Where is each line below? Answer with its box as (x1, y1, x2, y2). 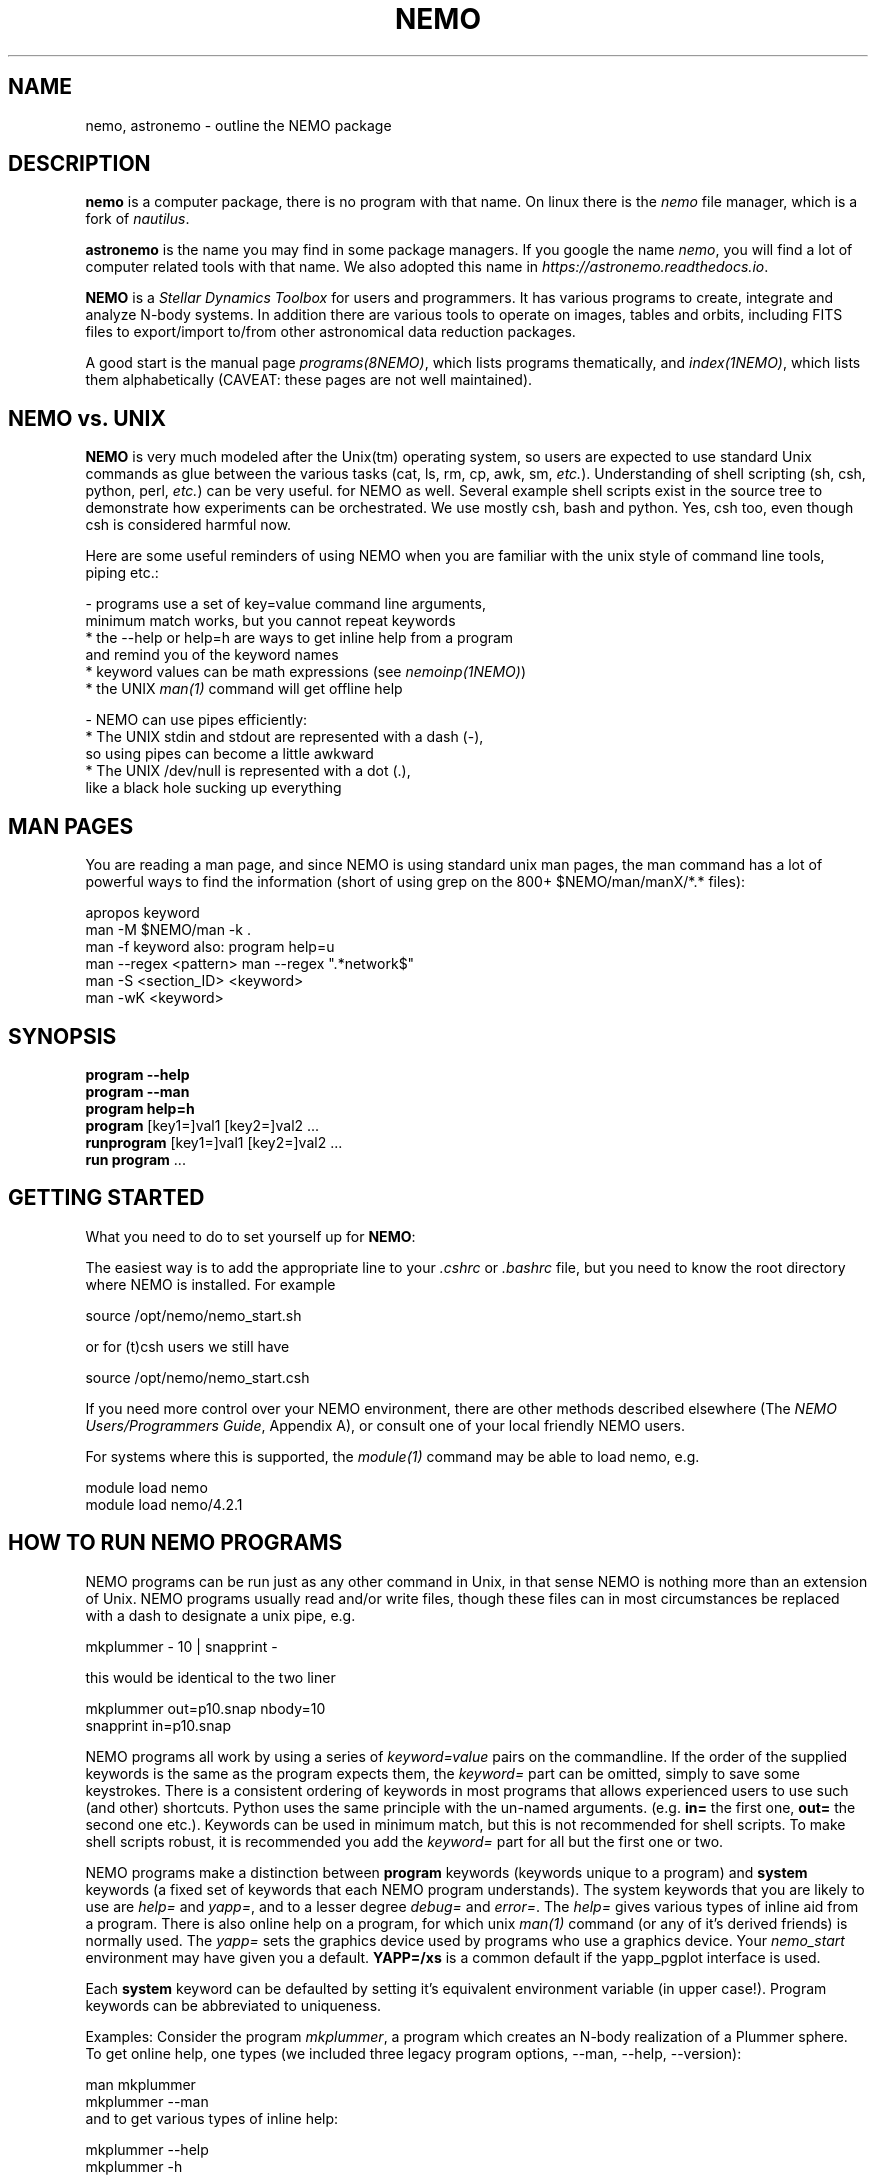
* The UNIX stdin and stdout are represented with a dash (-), (85, 728, 484, 746)
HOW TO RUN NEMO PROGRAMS (8, 1530, 343, 1556)
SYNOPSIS (8, 1023, 117, 1049)
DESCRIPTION (8, 151, 151, 177)
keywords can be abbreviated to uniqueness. (85, 1996, 382, 2014)
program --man (85, 1082, 190, 1100)
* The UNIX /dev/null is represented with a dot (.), (85, 762, 411, 780)
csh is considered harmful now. (85, 516, 292, 534)
